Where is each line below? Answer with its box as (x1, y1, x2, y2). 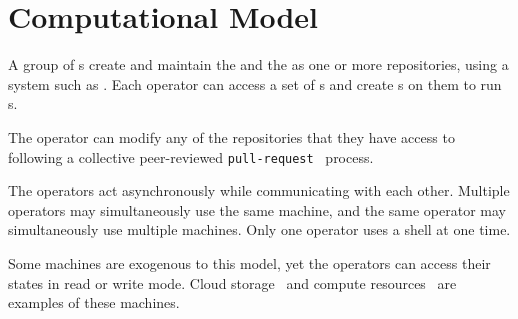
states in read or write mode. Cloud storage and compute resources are (8, 272, 457, 293)
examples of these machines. (8, 292, 180, 313)
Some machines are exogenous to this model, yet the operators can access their (8, 252, 491, 273)
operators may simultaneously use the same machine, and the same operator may (8, 199, 506, 220)
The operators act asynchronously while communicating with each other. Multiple (8, 180, 510, 201)
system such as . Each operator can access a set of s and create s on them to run (8, 73, 502, 94)
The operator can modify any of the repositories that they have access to (8, 126, 455, 147)
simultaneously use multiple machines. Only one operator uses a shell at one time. (8, 219, 511, 240)
